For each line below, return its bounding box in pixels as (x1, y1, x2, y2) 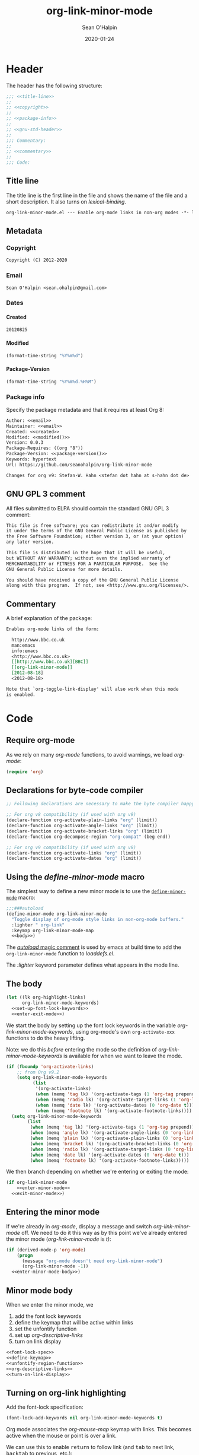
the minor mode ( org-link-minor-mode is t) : (6, 1235, 111, 1243)
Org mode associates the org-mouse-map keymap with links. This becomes (6, 1426, 191, 1433)
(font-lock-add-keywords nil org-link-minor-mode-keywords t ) (6, 1415, 163, 1421)
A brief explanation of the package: (6, 615, 92, 622)
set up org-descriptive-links (14, 1332, 83, 1339)
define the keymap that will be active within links (14, 1319, 133, 1326)
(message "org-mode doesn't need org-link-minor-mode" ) (21, 1258, 163, 1264)
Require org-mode (6, 735, 75, 745)
